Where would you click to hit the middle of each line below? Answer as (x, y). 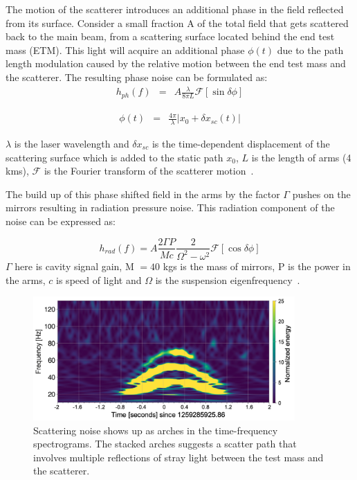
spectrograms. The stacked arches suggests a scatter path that (165, 444)
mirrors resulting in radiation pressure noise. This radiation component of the (170, 207)
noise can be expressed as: (61, 221)
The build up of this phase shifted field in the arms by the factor (143, 194)
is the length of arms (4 (301, 157)
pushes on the (321, 194)
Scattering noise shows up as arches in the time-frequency (156, 430)
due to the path (310, 50)
